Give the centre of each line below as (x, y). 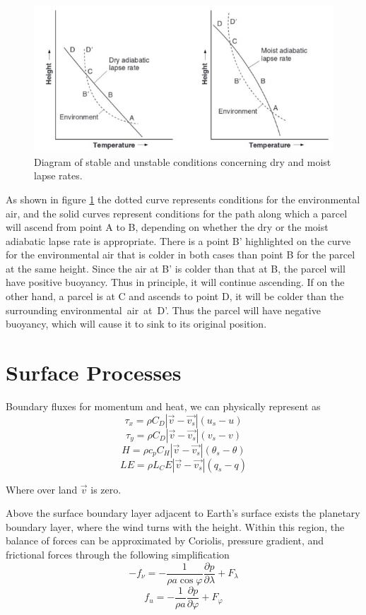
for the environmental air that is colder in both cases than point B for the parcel (181, 255)
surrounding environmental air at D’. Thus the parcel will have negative (163, 310)
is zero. (106, 489)
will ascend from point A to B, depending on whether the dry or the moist (167, 227)
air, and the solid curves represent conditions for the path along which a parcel (177, 213)
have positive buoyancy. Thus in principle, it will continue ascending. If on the (175, 282)
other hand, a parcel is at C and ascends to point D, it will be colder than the (175, 296)
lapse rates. (58, 175)
